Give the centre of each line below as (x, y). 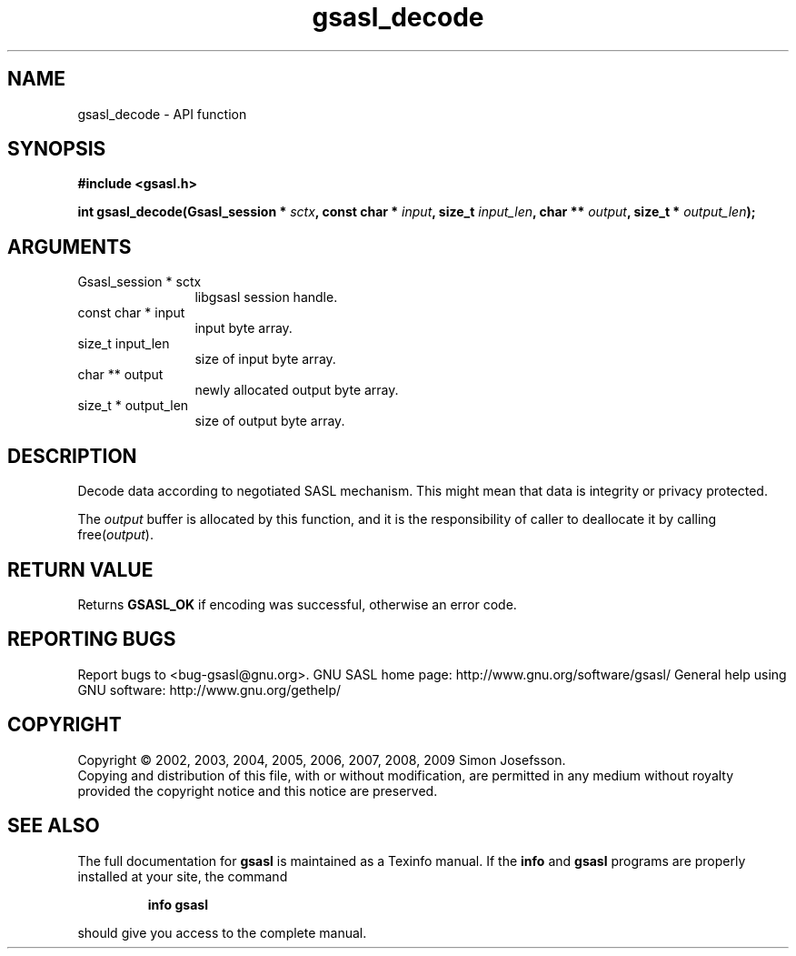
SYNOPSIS (57, 149)
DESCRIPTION (72, 456)
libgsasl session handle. (266, 297)
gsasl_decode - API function (162, 114)
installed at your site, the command (183, 876)
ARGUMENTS (70, 247)
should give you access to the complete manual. (222, 932)
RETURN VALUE (80, 569)
